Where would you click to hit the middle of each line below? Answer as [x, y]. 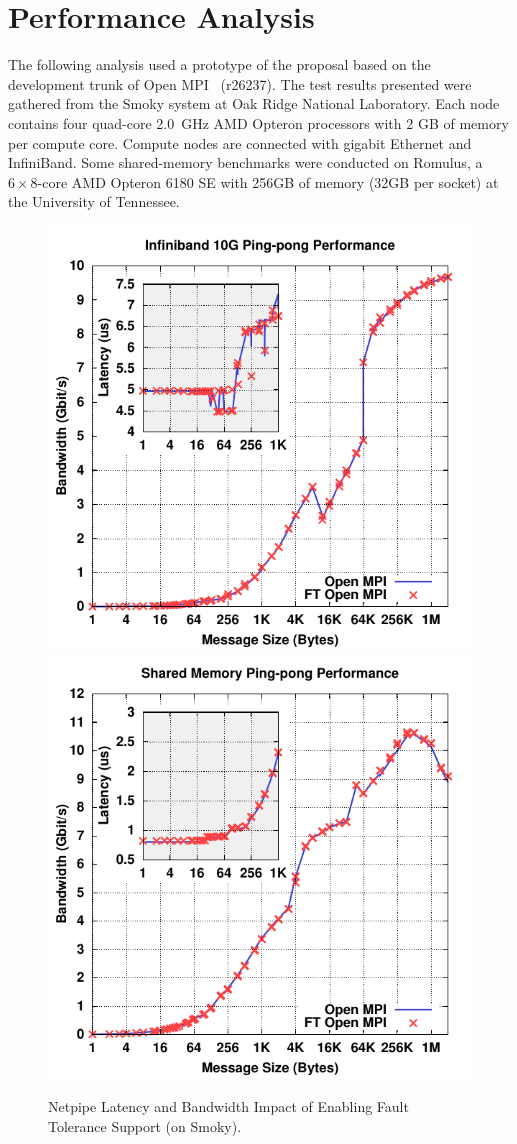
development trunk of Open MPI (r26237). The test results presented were [240, 83]
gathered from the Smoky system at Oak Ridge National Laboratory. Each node [254, 103]
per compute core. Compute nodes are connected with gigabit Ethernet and [240, 142]
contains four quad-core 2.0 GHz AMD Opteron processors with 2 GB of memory [258, 122]
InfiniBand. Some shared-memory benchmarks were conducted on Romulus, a [245, 162]
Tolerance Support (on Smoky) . [145, 1125]
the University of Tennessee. [94, 201]
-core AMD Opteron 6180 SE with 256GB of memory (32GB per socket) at [268, 181]
